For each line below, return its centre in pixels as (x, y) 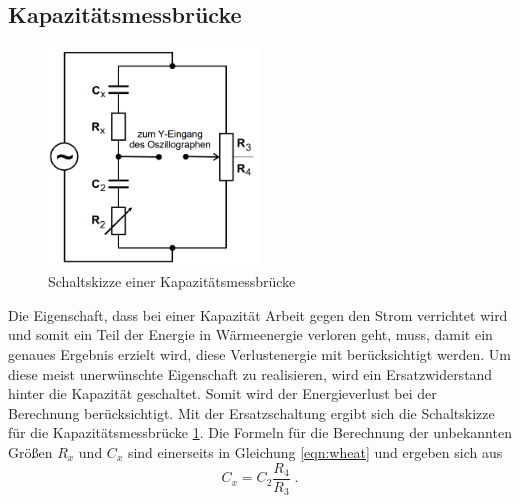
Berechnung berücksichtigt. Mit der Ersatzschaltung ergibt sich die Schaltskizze (251, 412)
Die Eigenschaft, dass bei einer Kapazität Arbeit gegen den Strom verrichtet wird (258, 314)
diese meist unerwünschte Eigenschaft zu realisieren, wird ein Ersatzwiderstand (250, 373)
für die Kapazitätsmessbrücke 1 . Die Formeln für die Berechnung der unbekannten (260, 432)
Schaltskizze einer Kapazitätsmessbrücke (172, 281)
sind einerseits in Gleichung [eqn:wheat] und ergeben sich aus (315, 452)
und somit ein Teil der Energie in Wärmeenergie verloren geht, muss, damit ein (250, 334)
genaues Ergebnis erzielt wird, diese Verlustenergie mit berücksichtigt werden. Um (259, 354)
